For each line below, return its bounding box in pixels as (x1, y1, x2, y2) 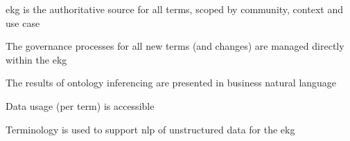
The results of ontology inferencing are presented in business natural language (6, 75, 337, 90)
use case (6, 15, 40, 30)
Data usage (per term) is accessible (6, 98, 155, 113)
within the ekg (6, 52, 67, 66)
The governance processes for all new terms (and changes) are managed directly (6, 39, 344, 53)
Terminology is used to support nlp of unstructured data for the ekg (6, 122, 295, 136)
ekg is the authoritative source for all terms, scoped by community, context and (6, 2, 343, 16)
